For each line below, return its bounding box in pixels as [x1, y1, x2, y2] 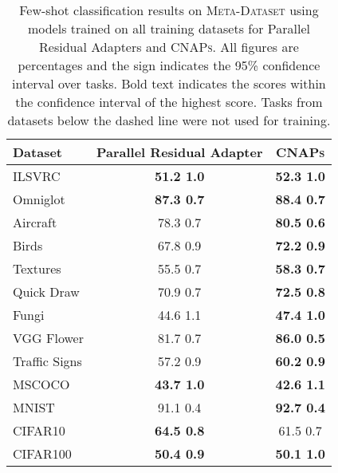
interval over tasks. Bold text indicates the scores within [12, 74, 326, 93]
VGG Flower [13, 329, 84, 347]
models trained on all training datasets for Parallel [27, 19, 310, 37]
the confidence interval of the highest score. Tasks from [15, 93, 323, 111]
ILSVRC [13, 167, 61, 185]
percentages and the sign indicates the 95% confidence [18, 56, 320, 74]
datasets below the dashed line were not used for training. [7, 111, 331, 129]
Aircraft [13, 213, 57, 231]
